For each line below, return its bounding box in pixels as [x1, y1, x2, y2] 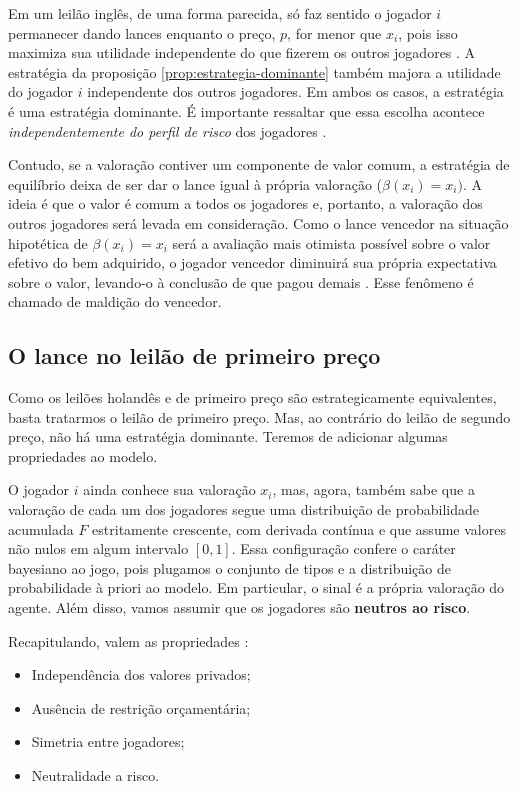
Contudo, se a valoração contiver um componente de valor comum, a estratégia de [8, 154, 510, 175]
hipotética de [8, 232, 88, 253]
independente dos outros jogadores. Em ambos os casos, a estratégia [87, 81, 504, 102]
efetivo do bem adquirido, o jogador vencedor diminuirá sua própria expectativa [8, 252, 497, 273]
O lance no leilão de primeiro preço [8, 340, 381, 371]
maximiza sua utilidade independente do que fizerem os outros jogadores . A [8, 42, 476, 63]
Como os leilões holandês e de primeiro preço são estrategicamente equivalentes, [8, 387, 497, 408]
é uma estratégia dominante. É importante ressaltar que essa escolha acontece [8, 100, 485, 121]
